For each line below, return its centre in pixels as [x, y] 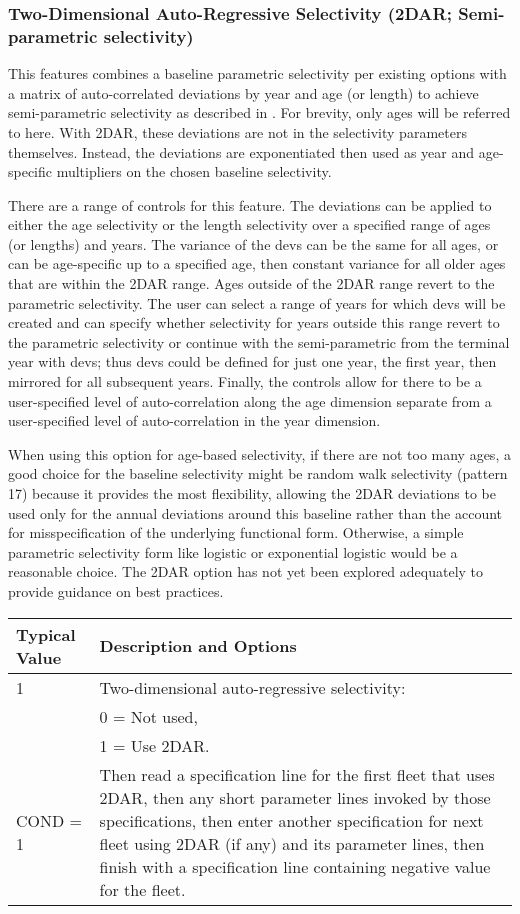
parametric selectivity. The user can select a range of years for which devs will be [257, 302]
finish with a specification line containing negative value [295, 866]
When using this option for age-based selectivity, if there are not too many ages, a [259, 453]
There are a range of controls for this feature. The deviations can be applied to [250, 204]
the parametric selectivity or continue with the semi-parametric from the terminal [259, 341]
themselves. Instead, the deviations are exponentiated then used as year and [241, 151]
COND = [49, 820]
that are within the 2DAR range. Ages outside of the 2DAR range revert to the [251, 283]
